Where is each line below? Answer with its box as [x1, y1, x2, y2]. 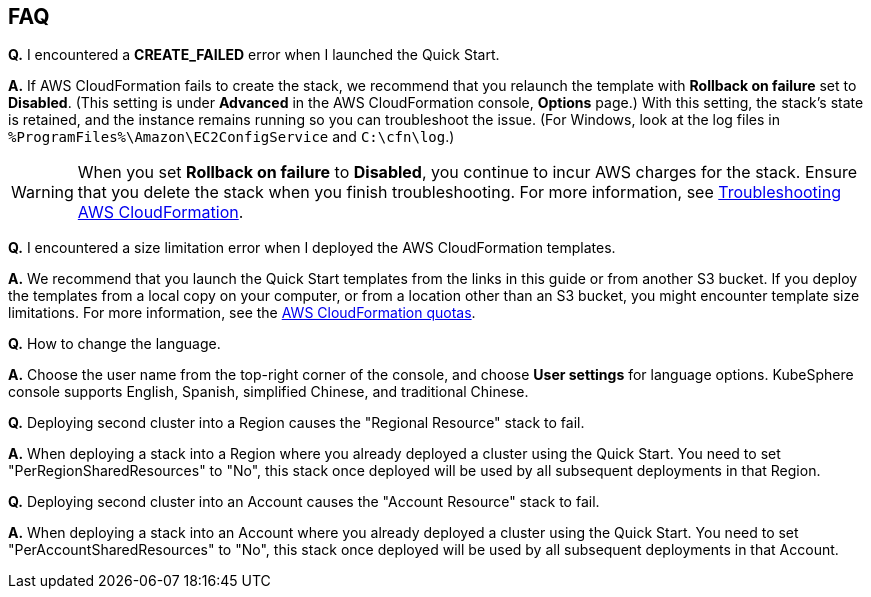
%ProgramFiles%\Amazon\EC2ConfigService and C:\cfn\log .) [8, 128, 455, 146]
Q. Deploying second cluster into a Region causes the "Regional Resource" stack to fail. [8, 414, 585, 432]
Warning [11, 182, 74, 203]
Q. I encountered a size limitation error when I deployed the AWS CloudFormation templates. [8, 239, 616, 257]
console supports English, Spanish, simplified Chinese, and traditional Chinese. [8, 383, 529, 401]
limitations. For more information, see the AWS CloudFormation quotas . [8, 304, 476, 322]
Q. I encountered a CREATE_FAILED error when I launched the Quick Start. [8, 46, 500, 64]
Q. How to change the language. [8, 335, 221, 353]
